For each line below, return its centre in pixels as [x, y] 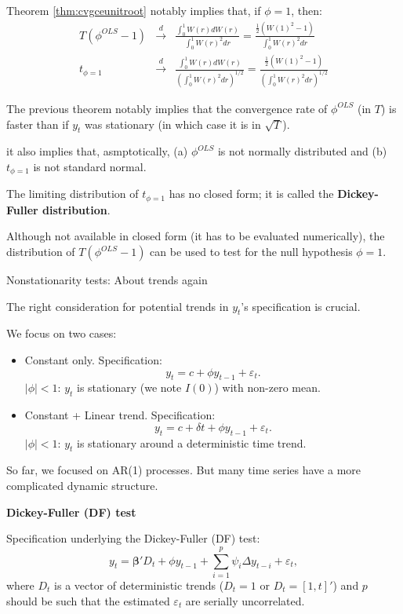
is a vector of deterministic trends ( [139, 585]
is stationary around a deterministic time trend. [192, 442]
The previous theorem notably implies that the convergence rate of [167, 108]
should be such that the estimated [88, 600]
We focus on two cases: [62, 333]
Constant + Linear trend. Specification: [120, 415]
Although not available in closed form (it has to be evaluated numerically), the [196, 236]
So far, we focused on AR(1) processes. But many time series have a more [184, 470]
